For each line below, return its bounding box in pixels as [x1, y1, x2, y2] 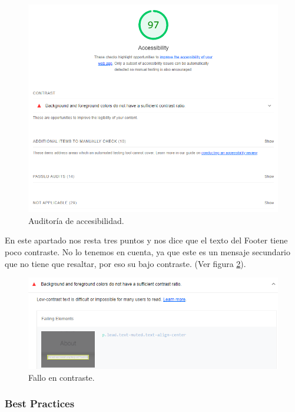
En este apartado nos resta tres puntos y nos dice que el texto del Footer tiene [5, 234, 288, 246]
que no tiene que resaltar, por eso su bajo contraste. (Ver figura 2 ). [5, 257, 246, 269]
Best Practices [5, 396, 75, 411]
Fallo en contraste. [28, 371, 95, 383]
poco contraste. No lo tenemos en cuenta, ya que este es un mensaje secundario [5, 246, 291, 258]
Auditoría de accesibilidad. [28, 214, 124, 226]
